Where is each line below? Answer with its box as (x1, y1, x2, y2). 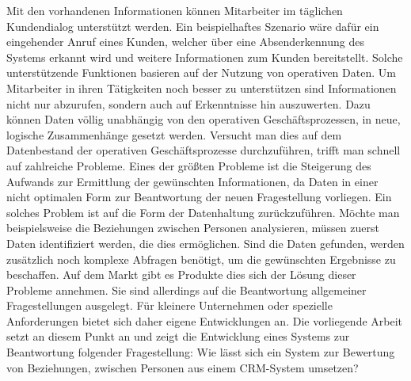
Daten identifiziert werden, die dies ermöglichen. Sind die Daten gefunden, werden (6, 234, 405, 251)
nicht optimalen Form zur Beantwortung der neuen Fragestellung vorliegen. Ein (6, 189, 392, 205)
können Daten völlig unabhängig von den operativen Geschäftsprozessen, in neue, (6, 111, 401, 128)
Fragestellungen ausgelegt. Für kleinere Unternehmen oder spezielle (6, 297, 333, 314)
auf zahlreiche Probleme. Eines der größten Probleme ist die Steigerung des (6, 157, 371, 173)
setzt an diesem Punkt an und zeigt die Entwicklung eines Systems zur (6, 328, 350, 345)
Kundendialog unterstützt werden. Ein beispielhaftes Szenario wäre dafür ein (6, 17, 379, 34)
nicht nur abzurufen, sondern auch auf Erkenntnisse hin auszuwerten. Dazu (6, 95, 371, 112)
